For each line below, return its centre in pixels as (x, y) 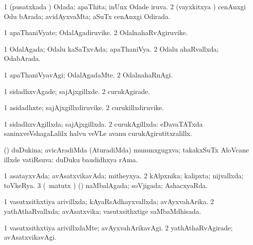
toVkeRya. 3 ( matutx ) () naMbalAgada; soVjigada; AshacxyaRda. (106, 185)
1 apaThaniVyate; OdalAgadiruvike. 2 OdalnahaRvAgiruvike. (96, 32)
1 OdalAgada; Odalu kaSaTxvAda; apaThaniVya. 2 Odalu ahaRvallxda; (111, 48)
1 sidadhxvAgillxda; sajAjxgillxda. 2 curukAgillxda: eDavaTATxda (103, 123)
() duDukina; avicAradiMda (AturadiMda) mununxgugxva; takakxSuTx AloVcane (126, 149)
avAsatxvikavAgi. (30, 237)
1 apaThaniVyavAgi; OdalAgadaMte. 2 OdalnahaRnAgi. (88, 74)
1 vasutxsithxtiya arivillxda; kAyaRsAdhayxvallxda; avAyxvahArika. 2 (109, 201)
